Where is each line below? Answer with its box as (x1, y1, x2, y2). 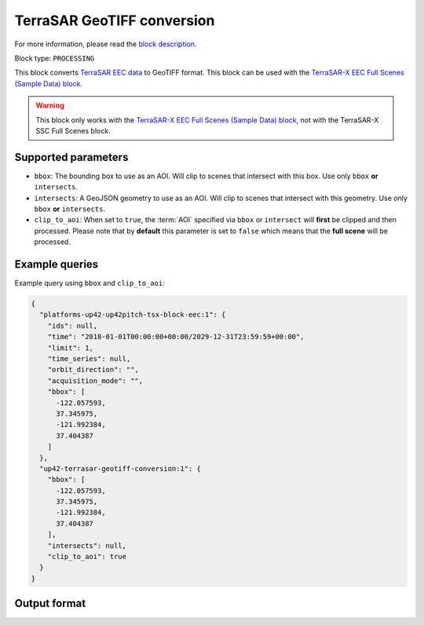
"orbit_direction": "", (47, 365, 139, 375)
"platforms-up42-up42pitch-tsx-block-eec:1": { (39, 310, 226, 320)
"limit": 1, (47, 343, 94, 353)
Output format (14, 597, 86, 610)
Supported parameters (14, 150, 129, 164)
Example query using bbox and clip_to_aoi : (14, 279, 165, 288)
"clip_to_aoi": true (47, 552, 127, 561)
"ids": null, (47, 321, 98, 330)
